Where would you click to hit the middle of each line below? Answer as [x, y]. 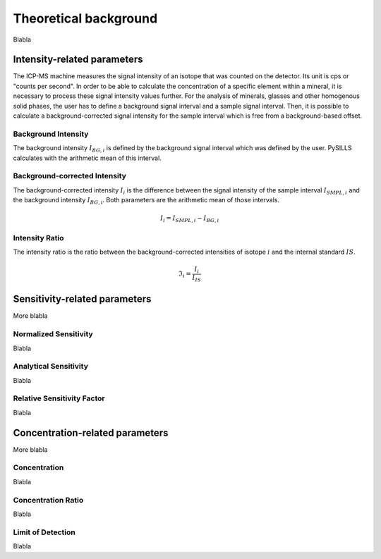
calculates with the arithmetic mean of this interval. [87, 158]
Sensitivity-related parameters [82, 299]
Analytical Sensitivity [50, 367]
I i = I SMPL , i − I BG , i [189, 219]
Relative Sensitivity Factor [59, 398]
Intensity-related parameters [78, 60]
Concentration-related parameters [91, 432]
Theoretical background [85, 18]
